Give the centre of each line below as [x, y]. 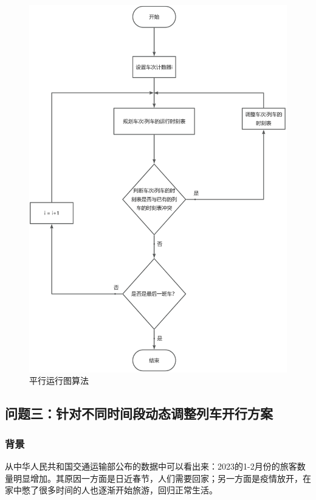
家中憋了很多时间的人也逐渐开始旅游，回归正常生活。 [111, 490]
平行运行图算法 [59, 380]
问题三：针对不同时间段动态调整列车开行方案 [139, 413]
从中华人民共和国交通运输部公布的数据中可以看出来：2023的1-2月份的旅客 [151, 466]
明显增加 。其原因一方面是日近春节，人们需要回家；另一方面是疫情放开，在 [162, 478]
